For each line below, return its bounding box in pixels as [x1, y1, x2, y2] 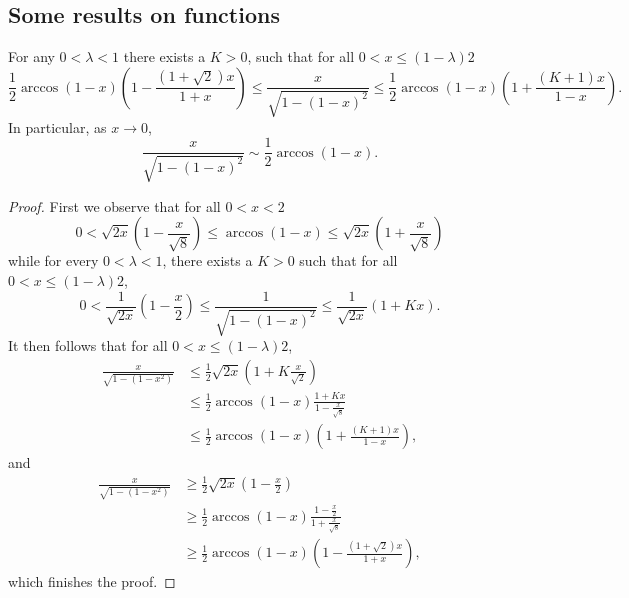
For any [8, 46, 55, 67]
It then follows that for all [8, 335, 168, 356]
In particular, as [8, 116, 107, 137]
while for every [8, 250, 99, 271]
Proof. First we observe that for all [8, 195, 221, 216]
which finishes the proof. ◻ [8, 571, 176, 592]
